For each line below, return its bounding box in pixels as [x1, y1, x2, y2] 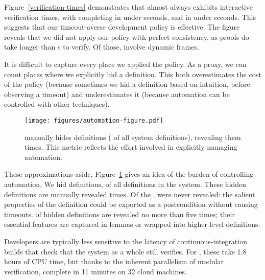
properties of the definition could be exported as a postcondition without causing [4, 199, 258, 209]
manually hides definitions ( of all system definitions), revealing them [25, 131, 241, 142]
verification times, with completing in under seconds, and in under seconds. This [4, 11, 256, 22]
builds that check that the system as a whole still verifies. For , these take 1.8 [4, 246, 247, 256]
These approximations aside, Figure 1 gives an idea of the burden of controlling [4, 169, 254, 179]
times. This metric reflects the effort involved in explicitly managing [25, 142, 237, 152]
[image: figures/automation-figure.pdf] [25, 116, 164, 124]
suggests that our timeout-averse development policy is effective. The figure [4, 21, 240, 32]
